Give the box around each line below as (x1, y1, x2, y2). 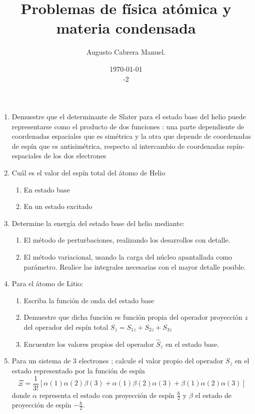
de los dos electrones (43, 150, 106, 161)
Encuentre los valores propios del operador (23, 338, 154, 349)
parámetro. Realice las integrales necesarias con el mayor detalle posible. (23, 261, 246, 272)
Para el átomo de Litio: (11, 278, 83, 289)
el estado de (195, 389, 231, 400)
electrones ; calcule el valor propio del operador (78, 355, 223, 366)
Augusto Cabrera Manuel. (86, 47, 166, 57)
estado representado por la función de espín (11, 365, 145, 375)
